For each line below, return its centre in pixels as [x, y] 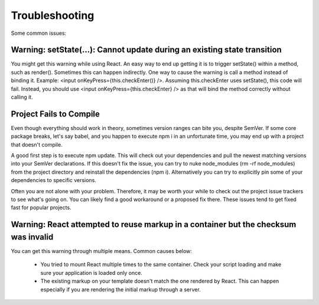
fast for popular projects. [41, 207]
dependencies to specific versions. [54, 180]
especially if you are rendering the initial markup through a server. [121, 289]
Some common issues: [39, 33]
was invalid [32, 237]
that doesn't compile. [37, 144]
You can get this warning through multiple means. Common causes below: [101, 251]
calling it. [22, 97]
